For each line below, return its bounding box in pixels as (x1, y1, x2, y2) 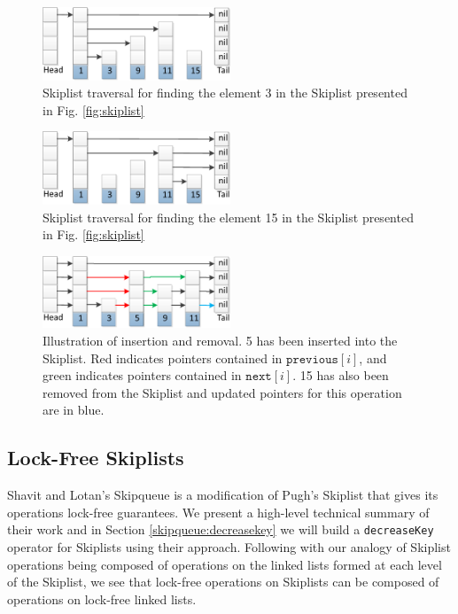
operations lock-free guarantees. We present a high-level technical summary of (7, 502, 430, 521)
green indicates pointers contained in (43, 366, 242, 385)
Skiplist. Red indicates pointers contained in (43, 348, 283, 367)
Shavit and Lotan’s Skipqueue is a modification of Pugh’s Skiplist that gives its (7, 486, 439, 504)
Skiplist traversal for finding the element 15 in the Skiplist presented (43, 207, 414, 226)
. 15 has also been (292, 366, 389, 385)
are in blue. (43, 400, 105, 419)
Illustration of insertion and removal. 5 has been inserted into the (43, 331, 398, 350)
